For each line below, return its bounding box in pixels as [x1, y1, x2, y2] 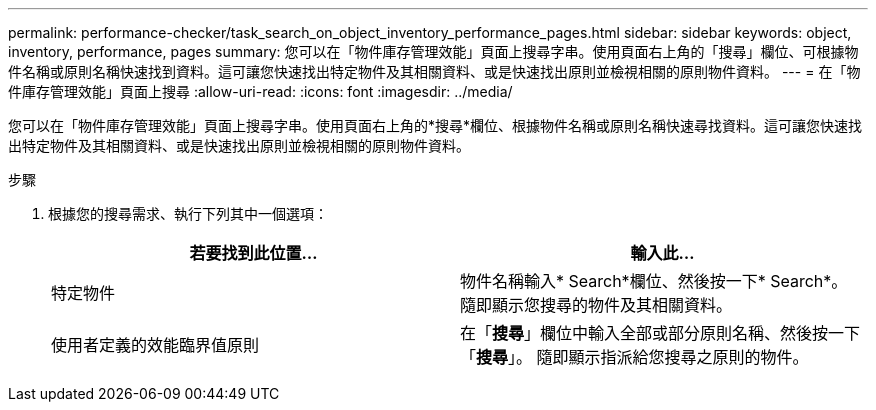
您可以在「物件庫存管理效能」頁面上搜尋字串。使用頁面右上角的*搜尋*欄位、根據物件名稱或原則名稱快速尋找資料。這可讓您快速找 [8, 117, 863, 134]
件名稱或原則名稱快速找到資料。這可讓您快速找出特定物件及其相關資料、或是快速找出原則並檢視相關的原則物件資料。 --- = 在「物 [8, 63, 861, 80]
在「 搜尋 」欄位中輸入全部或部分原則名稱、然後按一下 [460, 323, 861, 343]
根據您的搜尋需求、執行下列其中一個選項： [48, 205, 328, 222]
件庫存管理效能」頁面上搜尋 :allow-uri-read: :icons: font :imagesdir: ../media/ [8, 83, 513, 100]
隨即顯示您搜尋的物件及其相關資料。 [460, 295, 733, 315]
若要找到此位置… [189, 243, 318, 263]
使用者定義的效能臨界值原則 [51, 335, 260, 355]
